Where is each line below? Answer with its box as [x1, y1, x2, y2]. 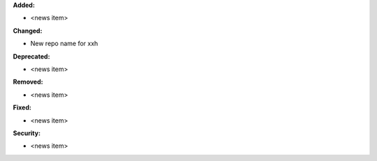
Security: [13, 129, 41, 137]
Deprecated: [13, 52, 50, 61]
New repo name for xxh [30, 39, 98, 48]
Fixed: [13, 103, 31, 112]
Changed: [13, 26, 43, 35]
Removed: [13, 77, 43, 86]
